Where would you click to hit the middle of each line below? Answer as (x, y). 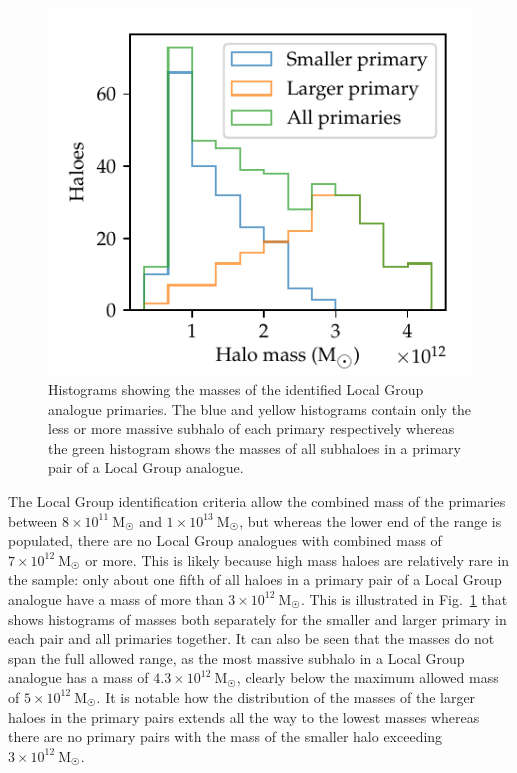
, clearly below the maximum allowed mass (367, 677)
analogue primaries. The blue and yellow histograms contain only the (260, 408)
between (33, 520)
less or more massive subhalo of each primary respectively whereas (251, 428)
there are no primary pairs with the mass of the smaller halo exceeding (225, 736)
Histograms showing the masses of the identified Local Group (236, 389)
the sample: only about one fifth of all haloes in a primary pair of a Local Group (255, 579)
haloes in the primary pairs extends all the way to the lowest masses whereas (244, 716)
